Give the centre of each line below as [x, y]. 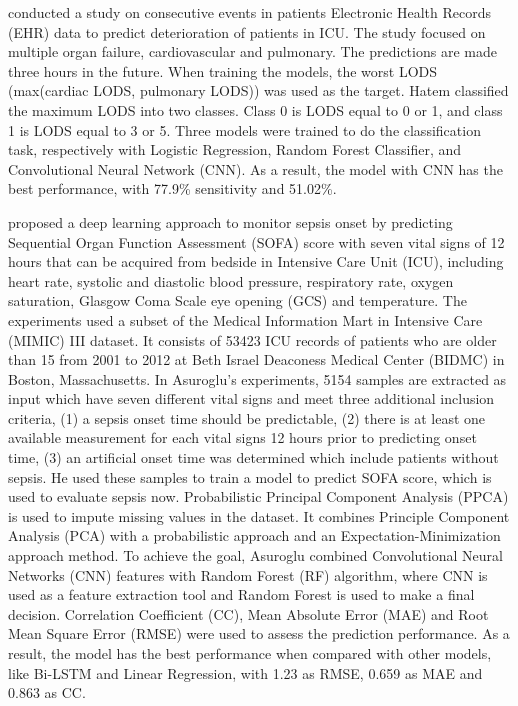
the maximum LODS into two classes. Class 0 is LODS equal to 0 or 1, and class [255, 109]
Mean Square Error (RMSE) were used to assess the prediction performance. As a [259, 633]
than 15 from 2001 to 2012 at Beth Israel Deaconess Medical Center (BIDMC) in [256, 359]
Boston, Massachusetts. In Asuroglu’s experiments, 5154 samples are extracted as [257, 378]
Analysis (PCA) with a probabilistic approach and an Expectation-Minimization [254, 535]
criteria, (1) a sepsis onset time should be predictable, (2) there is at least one [247, 417]
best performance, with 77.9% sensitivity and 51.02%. [172, 188]
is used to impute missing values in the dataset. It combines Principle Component [259, 515]
